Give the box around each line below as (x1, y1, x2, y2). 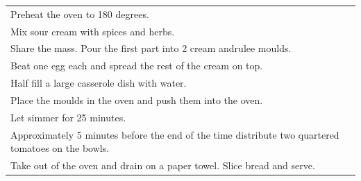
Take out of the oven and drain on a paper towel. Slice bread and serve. (10, 158, 315, 173)
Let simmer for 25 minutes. (10, 110, 126, 124)
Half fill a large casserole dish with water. (10, 76, 187, 90)
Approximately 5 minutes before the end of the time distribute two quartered (10, 127, 339, 141)
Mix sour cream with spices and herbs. (10, 24, 175, 38)
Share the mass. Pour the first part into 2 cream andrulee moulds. (10, 41, 292, 55)
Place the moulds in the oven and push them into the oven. (10, 92, 263, 107)
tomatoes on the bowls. (10, 141, 110, 155)
